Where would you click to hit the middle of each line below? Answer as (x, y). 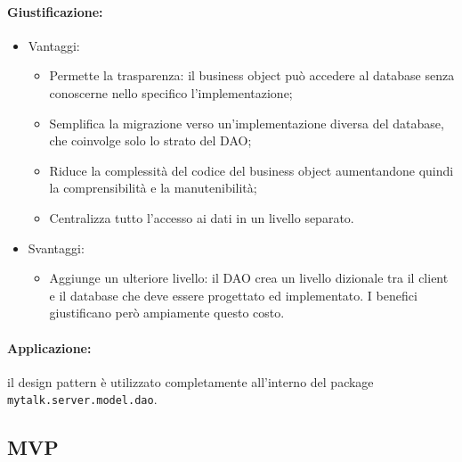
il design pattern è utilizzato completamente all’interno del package (190, 381)
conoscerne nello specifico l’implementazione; (171, 92)
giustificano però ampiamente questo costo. (167, 313)
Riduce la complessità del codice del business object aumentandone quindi (251, 170)
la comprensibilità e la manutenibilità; (153, 188)
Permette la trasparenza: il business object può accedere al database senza (252, 75)
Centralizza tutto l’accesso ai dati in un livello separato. (202, 217)
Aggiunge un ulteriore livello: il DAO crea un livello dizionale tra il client (249, 278)
